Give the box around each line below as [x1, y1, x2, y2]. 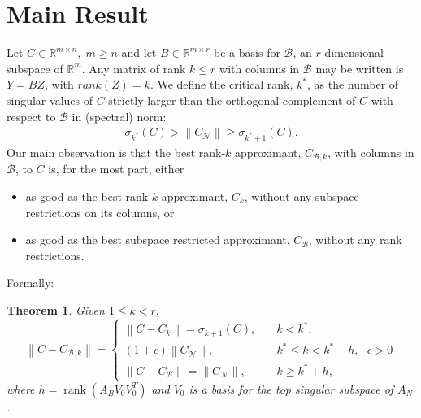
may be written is [315, 59, 404, 76]
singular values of [7, 91, 93, 108]
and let [121, 44, 157, 61]
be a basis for [214, 44, 280, 61]
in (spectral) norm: [72, 107, 167, 124]
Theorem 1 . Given [7, 301, 105, 318]
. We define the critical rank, [150, 76, 293, 93]
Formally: [7, 274, 54, 291]
